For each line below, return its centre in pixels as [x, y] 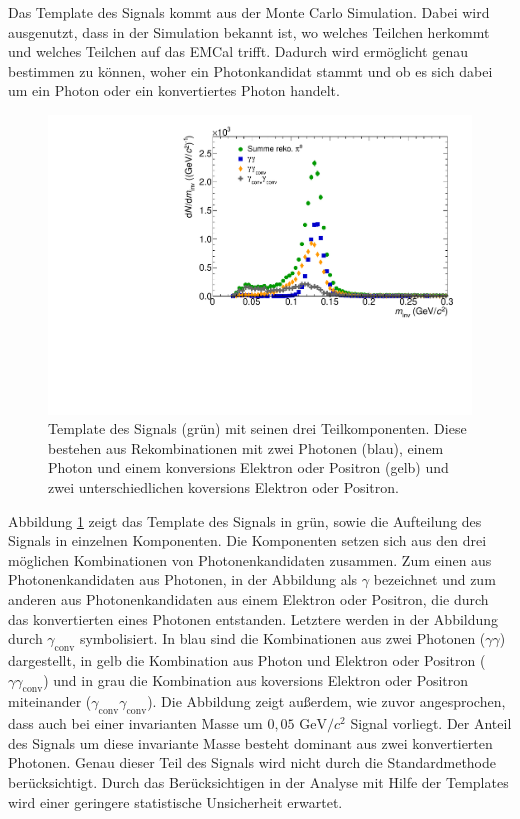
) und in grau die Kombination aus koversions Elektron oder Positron [256, 679]
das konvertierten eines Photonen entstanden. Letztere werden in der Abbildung [253, 618]
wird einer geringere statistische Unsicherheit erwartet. [175, 801]
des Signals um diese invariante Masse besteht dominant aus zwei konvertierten [250, 742]
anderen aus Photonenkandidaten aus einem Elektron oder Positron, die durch [248, 598]
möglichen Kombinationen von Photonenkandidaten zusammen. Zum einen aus [250, 559]
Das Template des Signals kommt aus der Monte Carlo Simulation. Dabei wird [249, 12]
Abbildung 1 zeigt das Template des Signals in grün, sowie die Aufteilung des [245, 520]
